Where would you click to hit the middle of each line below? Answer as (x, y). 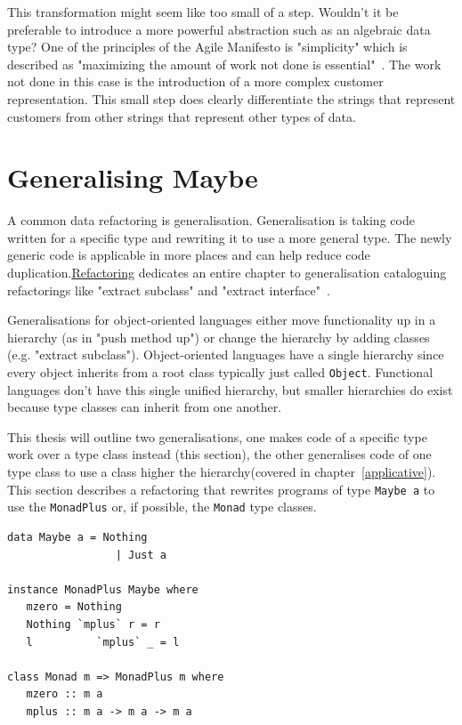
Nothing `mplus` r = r (93, 624)
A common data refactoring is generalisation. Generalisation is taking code (211, 220)
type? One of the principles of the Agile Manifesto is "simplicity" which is (207, 47)
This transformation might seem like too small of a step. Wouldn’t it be (203, 12)
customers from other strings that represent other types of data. (182, 116)
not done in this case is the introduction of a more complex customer (195, 81)
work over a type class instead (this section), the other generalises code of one (219, 454)
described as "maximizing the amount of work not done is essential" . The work (224, 64)
